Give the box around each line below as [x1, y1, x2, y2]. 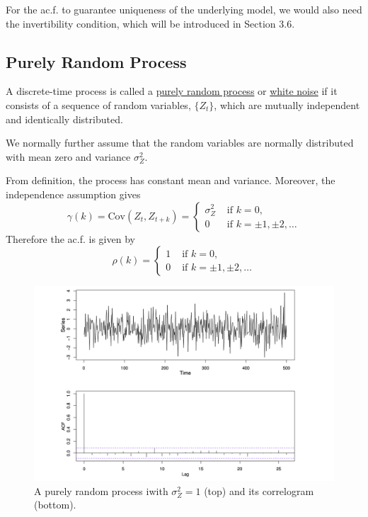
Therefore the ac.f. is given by [6, 231, 135, 246]
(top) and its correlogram [204, 483, 314, 498]
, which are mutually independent [214, 97, 360, 112]
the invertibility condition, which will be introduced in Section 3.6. [6, 16, 295, 30]
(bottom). [34, 497, 76, 512]
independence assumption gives [6, 186, 141, 201]
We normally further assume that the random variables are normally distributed [6, 135, 354, 150]
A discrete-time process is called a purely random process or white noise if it [6, 84, 338, 98]
